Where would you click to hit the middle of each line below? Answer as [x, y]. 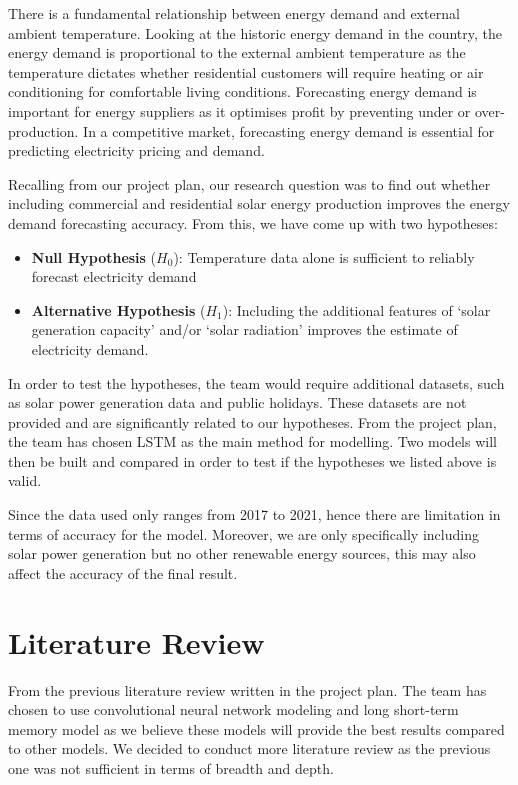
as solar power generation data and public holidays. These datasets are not [237, 402]
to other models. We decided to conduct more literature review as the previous [249, 748]
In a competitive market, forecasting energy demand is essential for [289, 130]
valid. [25, 480]
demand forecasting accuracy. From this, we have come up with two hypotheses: [253, 222]
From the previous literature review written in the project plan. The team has [247, 689]
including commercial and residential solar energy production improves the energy [259, 203]
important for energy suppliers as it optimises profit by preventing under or [239, 110]
